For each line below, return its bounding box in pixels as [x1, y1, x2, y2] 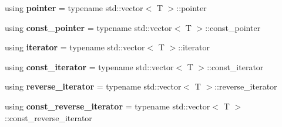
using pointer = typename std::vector [5, 2, 143, 13]
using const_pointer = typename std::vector [5, 21, 172, 33]
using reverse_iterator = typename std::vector [5, 80, 182, 92]
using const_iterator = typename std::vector [5, 60, 174, 73]
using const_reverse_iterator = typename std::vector [5, 99, 210, 112]
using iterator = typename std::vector [5, 41, 145, 53]
